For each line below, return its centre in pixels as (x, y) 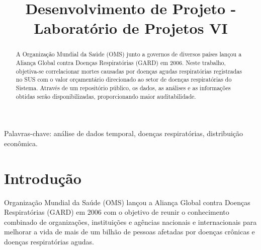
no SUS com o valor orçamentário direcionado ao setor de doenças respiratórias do (124, 79)
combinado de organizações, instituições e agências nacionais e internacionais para (130, 222)
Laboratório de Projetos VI (131, 28)
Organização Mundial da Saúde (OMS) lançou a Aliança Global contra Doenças (127, 202)
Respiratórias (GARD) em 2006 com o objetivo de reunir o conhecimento (117, 212)
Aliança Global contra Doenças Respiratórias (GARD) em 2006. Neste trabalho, (121, 63)
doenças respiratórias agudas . (49, 241)
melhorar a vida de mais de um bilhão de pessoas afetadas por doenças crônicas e (129, 232)
